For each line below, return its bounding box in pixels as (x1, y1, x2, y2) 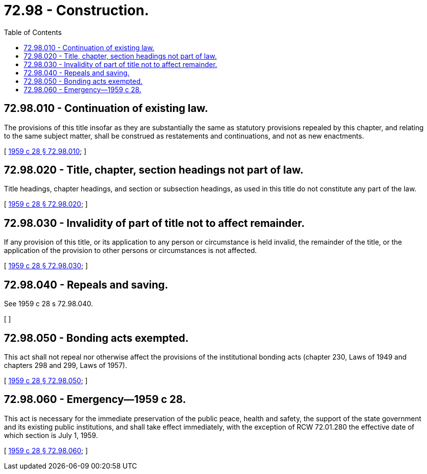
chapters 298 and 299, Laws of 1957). (4, 361, 127, 369)
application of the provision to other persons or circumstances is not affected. (4, 246, 257, 255)
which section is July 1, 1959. (4, 431, 98, 439)
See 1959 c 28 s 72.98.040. (4, 299, 93, 308)
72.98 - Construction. (4, 2, 149, 19)
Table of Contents (4, 28, 62, 36)
